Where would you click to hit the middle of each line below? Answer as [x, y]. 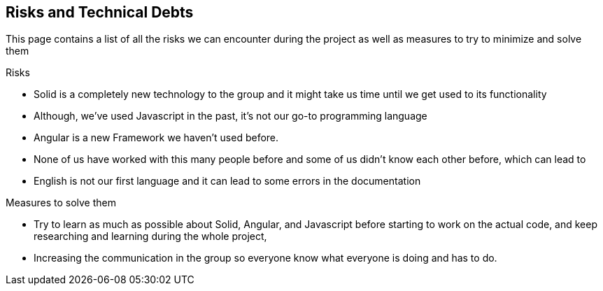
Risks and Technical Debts [100, 12]
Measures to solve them [61, 203]
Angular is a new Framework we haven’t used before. [156, 138]
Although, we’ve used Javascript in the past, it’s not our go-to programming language [230, 116]
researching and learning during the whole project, [150, 236]
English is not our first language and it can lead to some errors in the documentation [227, 181]
